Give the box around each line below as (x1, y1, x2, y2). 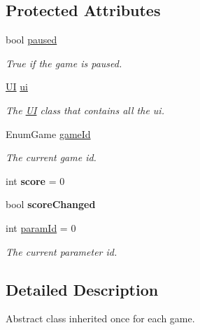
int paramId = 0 (6, 220, 76, 235)
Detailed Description (6, 278, 159, 300)
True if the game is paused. (6, 55, 122, 70)
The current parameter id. (6, 244, 117, 259)
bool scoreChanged (6, 197, 96, 212)
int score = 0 (6, 173, 65, 188)
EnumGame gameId (6, 126, 91, 141)
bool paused (6, 32, 57, 47)
